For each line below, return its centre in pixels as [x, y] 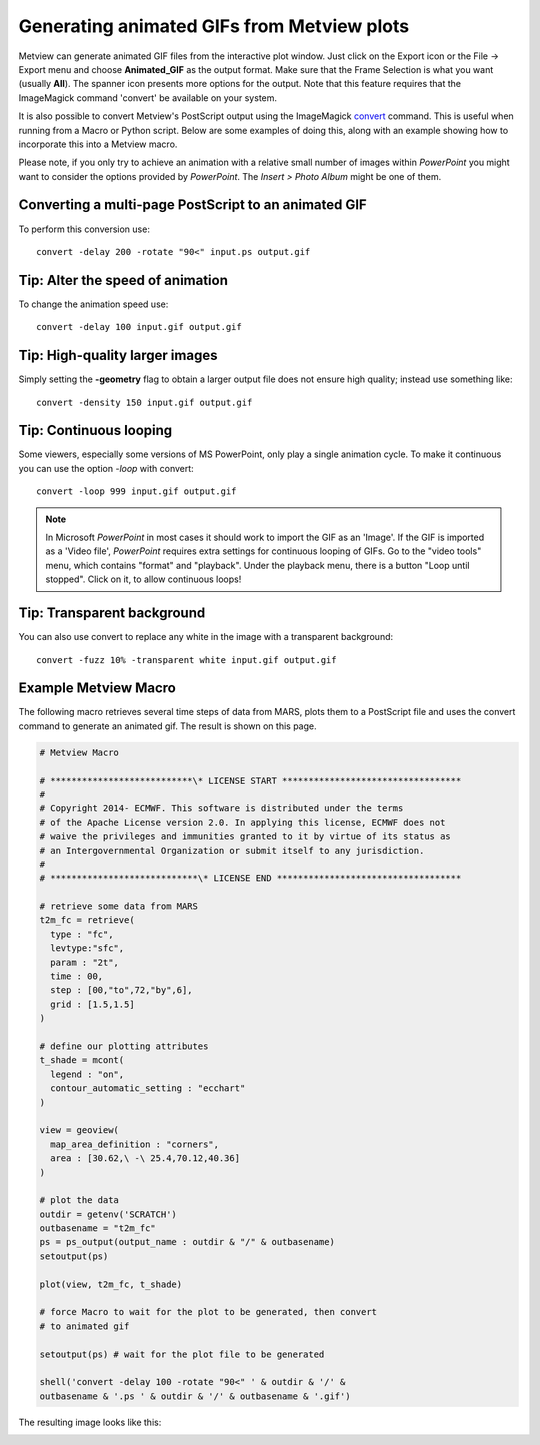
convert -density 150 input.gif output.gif [144, 402]
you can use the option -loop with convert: [106, 468]
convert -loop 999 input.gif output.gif [136, 491]
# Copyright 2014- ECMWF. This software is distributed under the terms [221, 808]
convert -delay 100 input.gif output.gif [139, 327]
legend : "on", [87, 1074]
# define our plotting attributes [124, 1046]
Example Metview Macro [97, 688]
